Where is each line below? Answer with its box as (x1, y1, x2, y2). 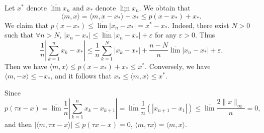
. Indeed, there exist (167, 19, 229, 30)
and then (5, 118, 32, 129)
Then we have (5, 60, 47, 71)
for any (154, 29, 177, 40)
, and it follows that (50, 70, 112, 81)
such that (5, 29, 34, 40)
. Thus (195, 29, 215, 40)
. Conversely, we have (145, 60, 211, 71)
